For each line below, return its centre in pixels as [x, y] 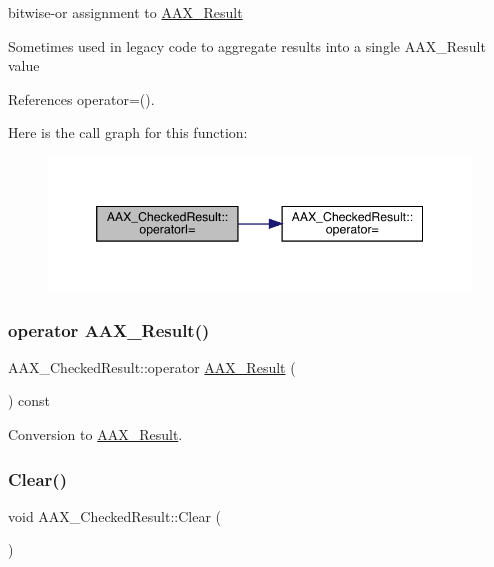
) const [29, 400]
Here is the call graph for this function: [128, 132]
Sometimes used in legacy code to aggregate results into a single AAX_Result [247, 45]
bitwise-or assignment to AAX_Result [125, 12]
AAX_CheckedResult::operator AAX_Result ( [152, 366]
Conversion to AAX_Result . [95, 434]
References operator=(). [81, 98]
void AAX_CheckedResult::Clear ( [115, 515]
